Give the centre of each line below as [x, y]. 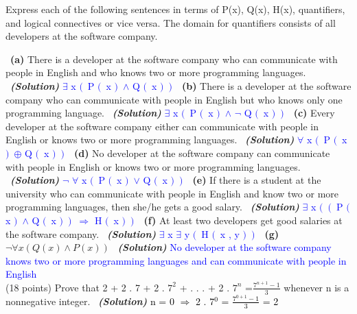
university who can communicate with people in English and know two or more [172, 193]
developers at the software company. [82, 36]
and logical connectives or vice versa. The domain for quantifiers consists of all [171, 22]
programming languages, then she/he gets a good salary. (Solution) [152, 207]
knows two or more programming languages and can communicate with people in [176, 260]
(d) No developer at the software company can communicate [202, 153]
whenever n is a [316, 287]
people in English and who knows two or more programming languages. [156, 72]
